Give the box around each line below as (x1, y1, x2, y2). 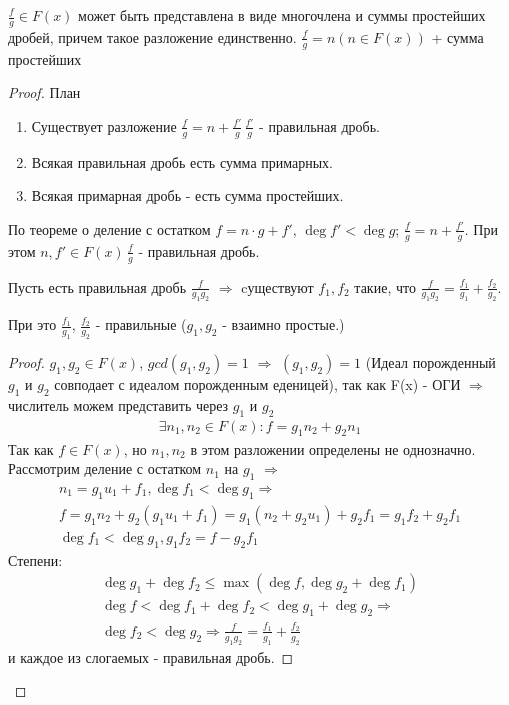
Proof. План (8, 82, 81, 103)
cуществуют (241, 276, 314, 297)
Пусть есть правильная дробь (8, 276, 187, 297)
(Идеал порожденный (365, 352, 496, 373)
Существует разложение (31, 115, 177, 136)
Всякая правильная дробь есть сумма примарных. (31, 151, 334, 172)
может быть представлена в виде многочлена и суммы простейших (78, 5, 486, 25)
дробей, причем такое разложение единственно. (8, 26, 297, 47)
